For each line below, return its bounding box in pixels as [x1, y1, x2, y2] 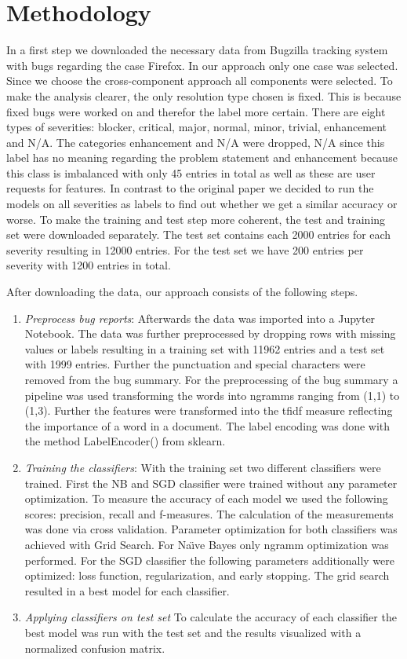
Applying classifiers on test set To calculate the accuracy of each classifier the [24, 609, 397, 625]
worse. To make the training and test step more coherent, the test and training [6, 211, 386, 227]
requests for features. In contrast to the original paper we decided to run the [6, 180, 374, 196]
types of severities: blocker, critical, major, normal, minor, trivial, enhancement [6, 119, 387, 135]
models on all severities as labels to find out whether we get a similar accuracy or [6, 196, 398, 212]
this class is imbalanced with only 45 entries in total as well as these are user [6, 164, 376, 181]
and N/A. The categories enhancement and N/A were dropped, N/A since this [6, 134, 385, 150]
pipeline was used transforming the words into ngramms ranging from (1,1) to [24, 386, 400, 403]
